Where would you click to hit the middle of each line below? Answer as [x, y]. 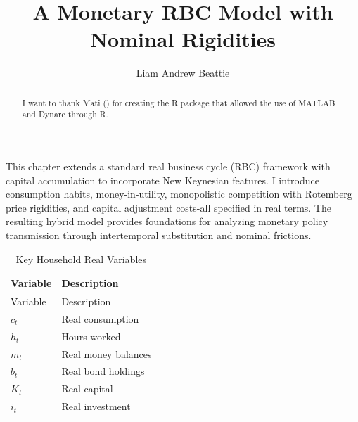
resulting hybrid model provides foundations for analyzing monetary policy [167, 221]
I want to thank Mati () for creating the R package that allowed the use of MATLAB [179, 102]
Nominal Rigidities [183, 39]
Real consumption [100, 318]
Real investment [96, 406]
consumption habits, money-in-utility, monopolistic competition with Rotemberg [179, 194]
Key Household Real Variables [81, 258]
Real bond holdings [103, 371]
